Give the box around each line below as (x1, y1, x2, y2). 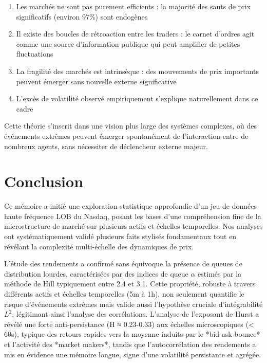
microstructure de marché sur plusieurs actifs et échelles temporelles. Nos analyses (4, 221, 263, 231)
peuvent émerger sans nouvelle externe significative (16, 76, 177, 86)
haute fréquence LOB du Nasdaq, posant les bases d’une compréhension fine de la (4, 210, 261, 221)
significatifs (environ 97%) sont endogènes (16, 11, 148, 22)
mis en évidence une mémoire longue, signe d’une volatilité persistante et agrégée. (4, 349, 261, 359)
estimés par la (198, 268, 242, 279)
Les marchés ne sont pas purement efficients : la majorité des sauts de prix (16, 1, 251, 11)
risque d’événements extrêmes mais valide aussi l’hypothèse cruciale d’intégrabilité (4, 298, 263, 309)
